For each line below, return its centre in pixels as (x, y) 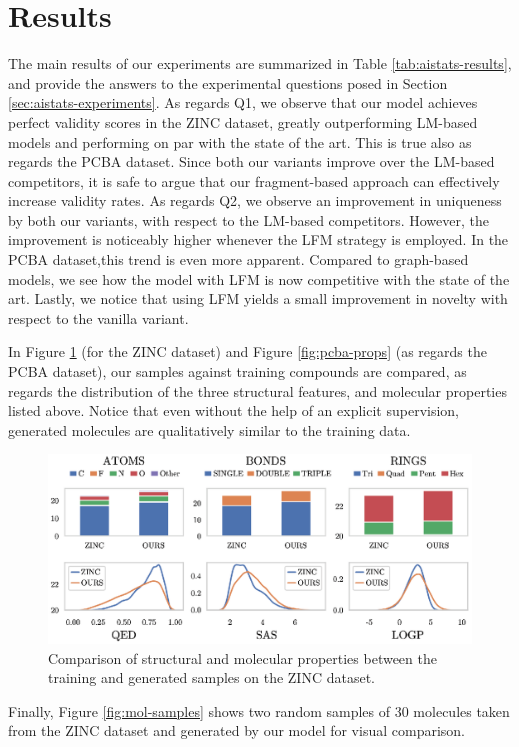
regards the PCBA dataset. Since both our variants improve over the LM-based (251, 161)
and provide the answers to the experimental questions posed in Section (228, 82)
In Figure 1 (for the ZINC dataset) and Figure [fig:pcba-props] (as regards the (247, 351)
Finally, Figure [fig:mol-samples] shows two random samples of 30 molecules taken (259, 710)
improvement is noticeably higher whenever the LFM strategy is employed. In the (258, 239)
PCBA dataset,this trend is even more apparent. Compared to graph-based (238, 259)
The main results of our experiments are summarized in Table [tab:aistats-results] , (260, 63)
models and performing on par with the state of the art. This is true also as (240, 141)
